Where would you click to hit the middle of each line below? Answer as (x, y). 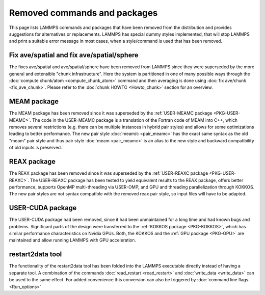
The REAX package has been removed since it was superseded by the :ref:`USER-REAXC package (108, 173)
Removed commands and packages (83, 13)
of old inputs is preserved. (36, 148)
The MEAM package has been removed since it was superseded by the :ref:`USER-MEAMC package (111, 113)
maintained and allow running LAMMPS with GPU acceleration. (73, 240)
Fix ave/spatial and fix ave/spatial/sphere (74, 55)
